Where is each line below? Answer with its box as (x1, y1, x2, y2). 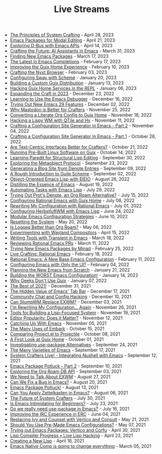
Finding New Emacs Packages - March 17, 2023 (10, 53, 109, 59)
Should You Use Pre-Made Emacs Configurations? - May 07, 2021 (10, 422, 146, 428)
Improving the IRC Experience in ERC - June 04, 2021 (10, 411, 120, 417)
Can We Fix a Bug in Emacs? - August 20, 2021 (10, 379, 107, 385)
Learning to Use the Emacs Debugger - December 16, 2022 (10, 96, 133, 102)
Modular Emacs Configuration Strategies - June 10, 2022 (10, 214, 128, 220)
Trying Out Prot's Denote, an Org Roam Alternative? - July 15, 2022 (10, 192, 149, 198)
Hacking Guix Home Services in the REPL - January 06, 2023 (10, 85, 137, 92)
